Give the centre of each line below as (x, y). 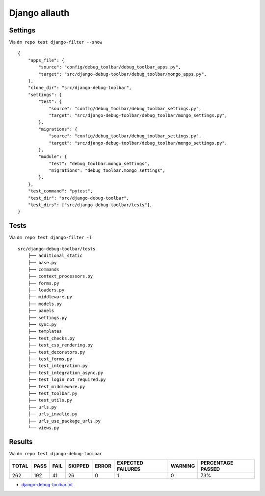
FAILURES (129, 469)
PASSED (210, 469)
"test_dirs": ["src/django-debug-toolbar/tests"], (90, 205)
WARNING (183, 466)
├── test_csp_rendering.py (60, 345)
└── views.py (43, 428)
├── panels (41, 311)
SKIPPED (79, 466)
